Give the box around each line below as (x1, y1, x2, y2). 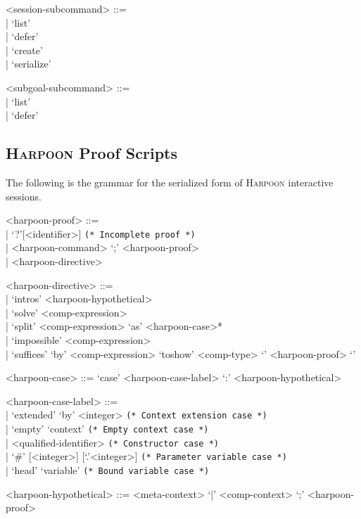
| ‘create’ (6, 42, 43, 57)
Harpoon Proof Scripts (6, 142, 177, 164)
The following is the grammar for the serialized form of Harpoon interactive (6, 174, 334, 189)
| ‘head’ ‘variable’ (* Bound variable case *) (6, 462, 210, 477)
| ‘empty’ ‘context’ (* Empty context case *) (6, 421, 209, 435)
